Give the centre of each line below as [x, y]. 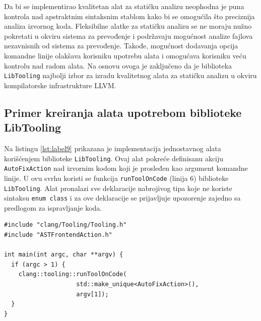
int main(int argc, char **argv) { [64, 255]
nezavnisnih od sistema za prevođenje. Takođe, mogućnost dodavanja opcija [121, 46]
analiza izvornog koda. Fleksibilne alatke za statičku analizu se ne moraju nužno [128, 26]
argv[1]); [92, 294]
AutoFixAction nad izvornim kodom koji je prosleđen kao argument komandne [126, 168]
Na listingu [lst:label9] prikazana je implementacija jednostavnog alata [113, 148]
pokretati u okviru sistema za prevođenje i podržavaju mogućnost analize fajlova [128, 36]
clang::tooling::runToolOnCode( [73, 274]
